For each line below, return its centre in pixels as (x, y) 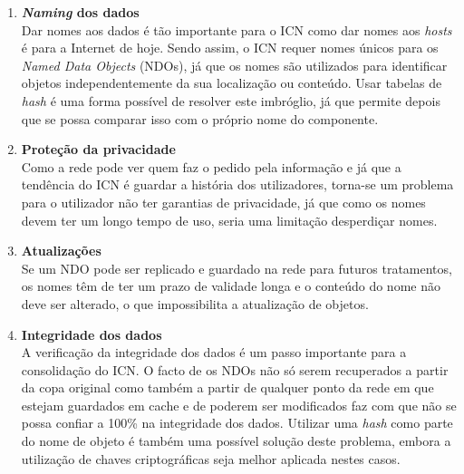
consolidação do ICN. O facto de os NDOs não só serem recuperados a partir (235, 369)
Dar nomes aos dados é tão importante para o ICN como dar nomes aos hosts (237, 29)
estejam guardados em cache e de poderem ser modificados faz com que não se (239, 405)
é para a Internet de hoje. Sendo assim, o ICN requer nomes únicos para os (230, 48)
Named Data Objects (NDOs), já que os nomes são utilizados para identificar (234, 65)
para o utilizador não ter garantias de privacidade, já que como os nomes (223, 202)
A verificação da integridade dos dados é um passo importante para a (214, 352)
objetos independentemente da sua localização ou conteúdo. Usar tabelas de (232, 83)
